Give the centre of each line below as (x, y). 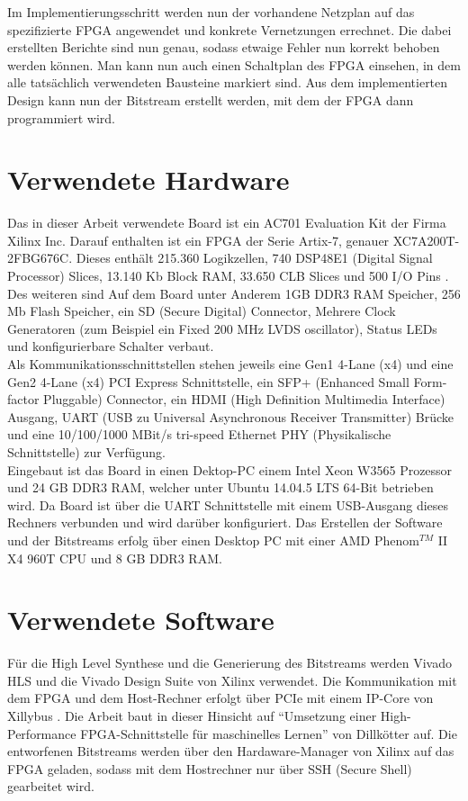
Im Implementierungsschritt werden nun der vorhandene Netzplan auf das (211, 12)
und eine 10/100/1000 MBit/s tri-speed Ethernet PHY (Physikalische (199, 434)
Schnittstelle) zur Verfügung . (86, 452)
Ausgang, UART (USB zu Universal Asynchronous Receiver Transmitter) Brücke (231, 416)
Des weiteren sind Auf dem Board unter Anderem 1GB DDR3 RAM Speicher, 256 (234, 293)
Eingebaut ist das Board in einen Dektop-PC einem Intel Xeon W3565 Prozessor (230, 469)
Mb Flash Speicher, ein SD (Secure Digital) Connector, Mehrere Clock (202, 311)
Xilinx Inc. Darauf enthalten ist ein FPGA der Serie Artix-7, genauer (198, 240)
